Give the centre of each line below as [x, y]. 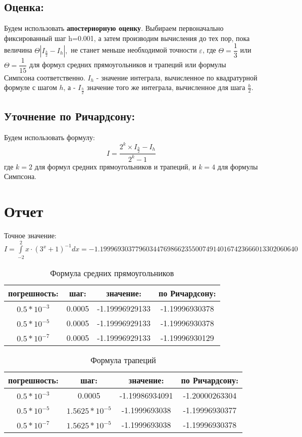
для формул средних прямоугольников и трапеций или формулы [128, 64]
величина [18, 50]
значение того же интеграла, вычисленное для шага [166, 87]
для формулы [238, 166]
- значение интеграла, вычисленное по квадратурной [177, 77]
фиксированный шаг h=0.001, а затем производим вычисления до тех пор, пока [127, 38]
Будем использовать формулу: [49, 137]
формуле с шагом [31, 87]
